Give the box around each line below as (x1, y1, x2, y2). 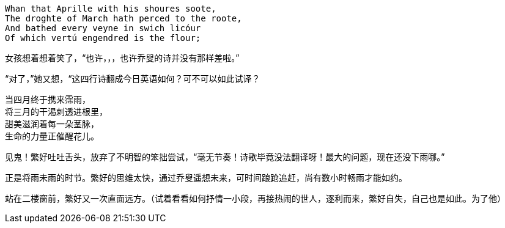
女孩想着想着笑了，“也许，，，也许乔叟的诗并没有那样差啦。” (5, 53, 240, 63)
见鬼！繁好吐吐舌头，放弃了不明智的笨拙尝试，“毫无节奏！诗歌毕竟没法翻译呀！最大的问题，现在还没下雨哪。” (5, 152, 445, 162)
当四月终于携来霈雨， (5, 95, 90, 105)
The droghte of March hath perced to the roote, (5, 13, 242, 23)
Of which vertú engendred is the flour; (5, 33, 201, 43)
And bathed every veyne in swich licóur (5, 23, 201, 33)
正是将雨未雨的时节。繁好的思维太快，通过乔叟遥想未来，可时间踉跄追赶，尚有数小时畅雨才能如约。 (5, 172, 407, 183)
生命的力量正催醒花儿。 (5, 131, 99, 141)
